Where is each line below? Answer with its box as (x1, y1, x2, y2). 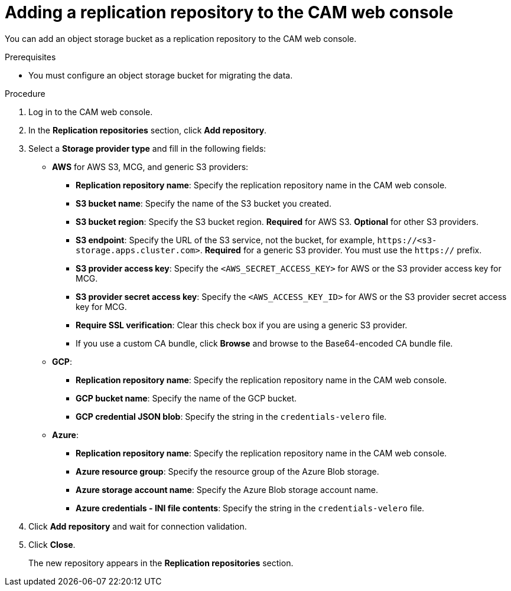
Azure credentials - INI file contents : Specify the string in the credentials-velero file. (76, 502, 425, 513)
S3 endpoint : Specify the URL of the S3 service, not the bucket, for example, (76, 234, 375, 245)
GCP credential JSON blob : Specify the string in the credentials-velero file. (76, 411, 387, 422)
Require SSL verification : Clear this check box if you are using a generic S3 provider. (76, 319, 408, 330)
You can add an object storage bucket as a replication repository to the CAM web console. (5, 33, 357, 44)
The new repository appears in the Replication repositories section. (28, 557, 294, 568)
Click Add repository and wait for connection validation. (28, 521, 247, 531)
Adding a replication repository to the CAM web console (5, 2, 454, 22)
